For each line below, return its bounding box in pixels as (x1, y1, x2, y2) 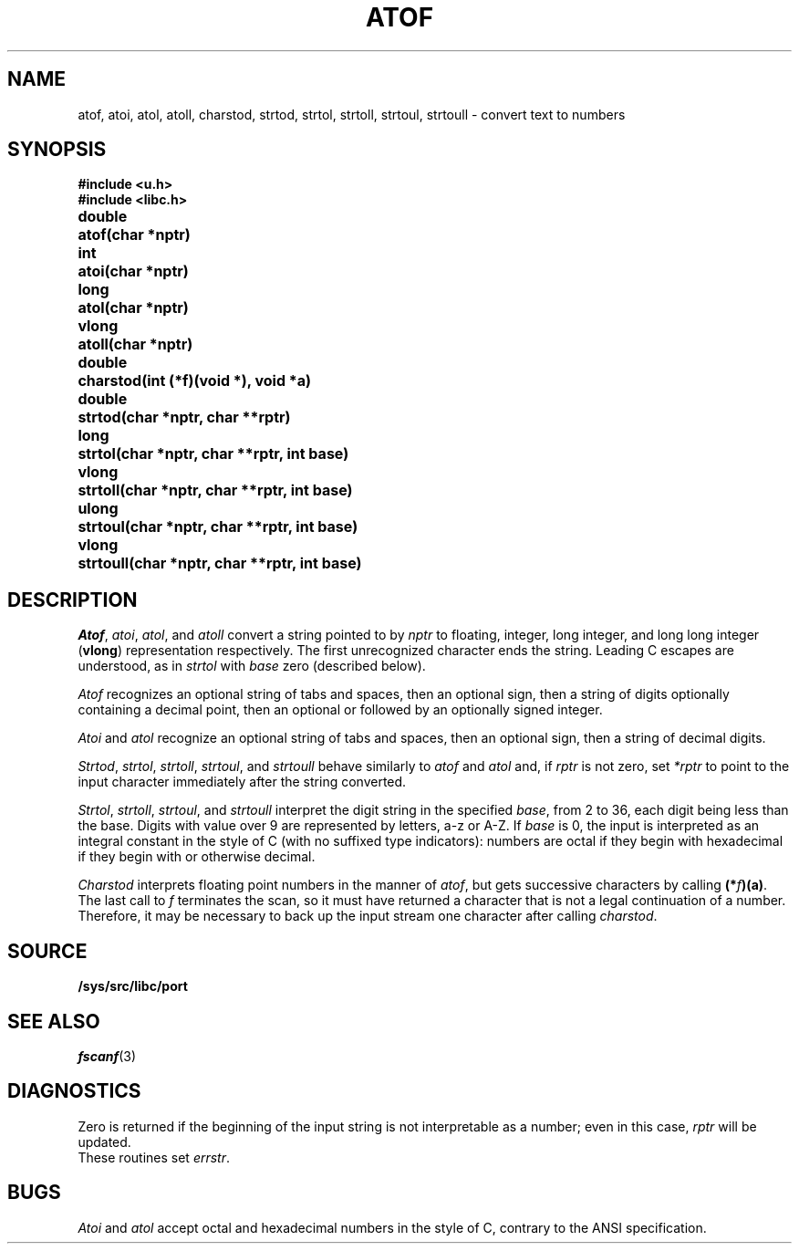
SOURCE (7, 939, 88, 963)
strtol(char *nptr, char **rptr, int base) (78, 444, 349, 464)
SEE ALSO (7, 1009, 100, 1033)
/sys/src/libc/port (78, 978, 188, 995)
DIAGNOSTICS (7, 1079, 141, 1103)
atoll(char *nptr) (78, 335, 193, 354)
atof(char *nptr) (78, 225, 191, 245)
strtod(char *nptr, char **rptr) (78, 408, 291, 427)
